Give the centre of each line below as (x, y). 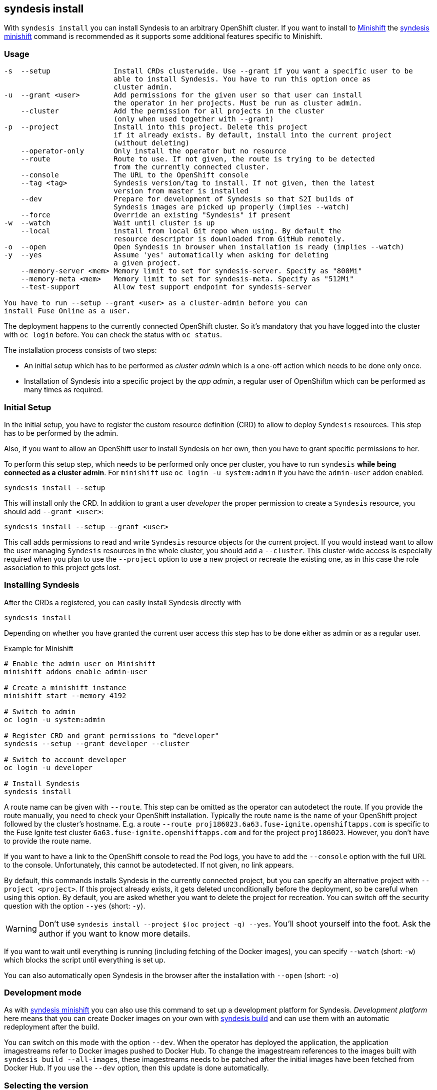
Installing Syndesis (42, 585)
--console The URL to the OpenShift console (134, 175)
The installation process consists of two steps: (80, 350)
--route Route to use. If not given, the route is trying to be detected (198, 159)
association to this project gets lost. (62, 567)
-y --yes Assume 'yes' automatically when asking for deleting (166, 255)
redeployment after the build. (52, 1027)
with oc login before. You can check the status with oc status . (113, 335)
